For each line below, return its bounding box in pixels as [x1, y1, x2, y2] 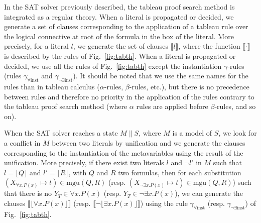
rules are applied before [136, 101, 208, 111]
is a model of [172, 128, 212, 138]
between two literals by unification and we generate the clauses [52, 137, 245, 148]
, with [68, 167, 87, 177]
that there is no [4, 188, 52, 198]
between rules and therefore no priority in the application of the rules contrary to [4, 91, 254, 101]
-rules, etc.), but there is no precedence [129, 81, 249, 91]
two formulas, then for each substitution [118, 167, 241, 177]
